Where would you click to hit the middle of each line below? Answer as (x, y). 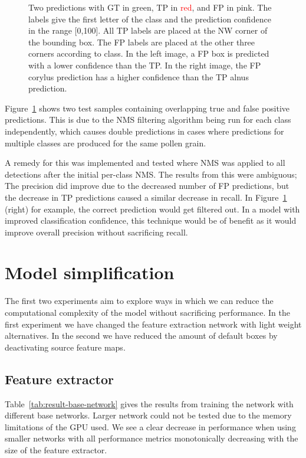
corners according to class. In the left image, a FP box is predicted (149, 53)
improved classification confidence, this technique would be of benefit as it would (151, 220)
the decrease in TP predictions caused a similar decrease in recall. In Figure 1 (146, 197)
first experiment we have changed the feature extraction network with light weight (153, 324)
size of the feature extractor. (56, 449)
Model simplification (90, 272)
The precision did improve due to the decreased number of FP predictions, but (147, 186)
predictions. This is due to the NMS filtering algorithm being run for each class (148, 120)
